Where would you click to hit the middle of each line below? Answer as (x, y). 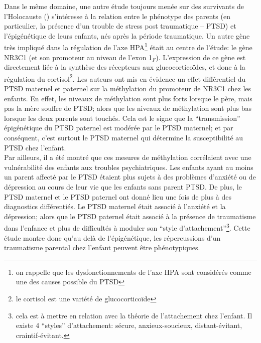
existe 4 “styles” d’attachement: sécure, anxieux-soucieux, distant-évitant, (129, 325)
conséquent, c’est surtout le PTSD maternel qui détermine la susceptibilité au (124, 138)
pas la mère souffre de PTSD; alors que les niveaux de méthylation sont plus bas (128, 108)
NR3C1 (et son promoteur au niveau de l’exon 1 (78, 57)
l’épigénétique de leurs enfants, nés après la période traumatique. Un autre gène (127, 35)
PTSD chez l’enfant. (35, 147)
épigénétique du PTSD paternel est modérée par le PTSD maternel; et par (119, 128)
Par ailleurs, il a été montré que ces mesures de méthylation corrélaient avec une (128, 157)
